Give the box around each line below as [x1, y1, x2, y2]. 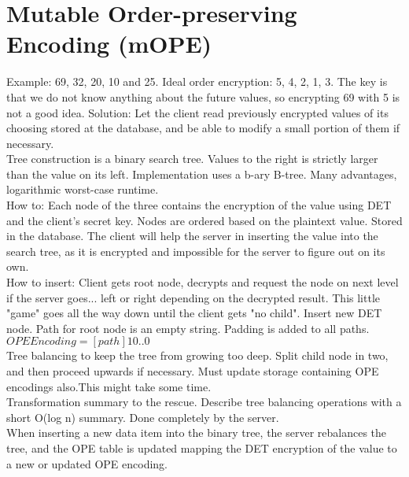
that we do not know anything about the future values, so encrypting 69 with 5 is [6, 88, 400, 105]
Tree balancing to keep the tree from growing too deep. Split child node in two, [6, 347, 389, 364]
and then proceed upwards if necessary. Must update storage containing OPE [6, 363, 379, 379]
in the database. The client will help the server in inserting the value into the [6, 227, 378, 244]
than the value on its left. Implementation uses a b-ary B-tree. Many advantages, [6, 165, 397, 182]
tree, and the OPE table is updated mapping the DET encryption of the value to [6, 439, 397, 456]
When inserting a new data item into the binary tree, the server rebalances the [6, 424, 387, 441]
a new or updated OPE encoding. [6, 455, 168, 471]
